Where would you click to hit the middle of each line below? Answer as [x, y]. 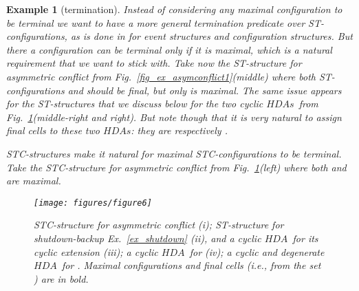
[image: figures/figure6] [93, 203]
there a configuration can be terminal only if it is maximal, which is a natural [169, 49]
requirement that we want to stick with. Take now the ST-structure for [154, 63]
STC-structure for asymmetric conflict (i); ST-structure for [159, 225]
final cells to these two [53, 130]
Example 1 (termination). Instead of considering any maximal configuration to [174, 9]
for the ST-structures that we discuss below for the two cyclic [135, 104]
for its [305, 238]
